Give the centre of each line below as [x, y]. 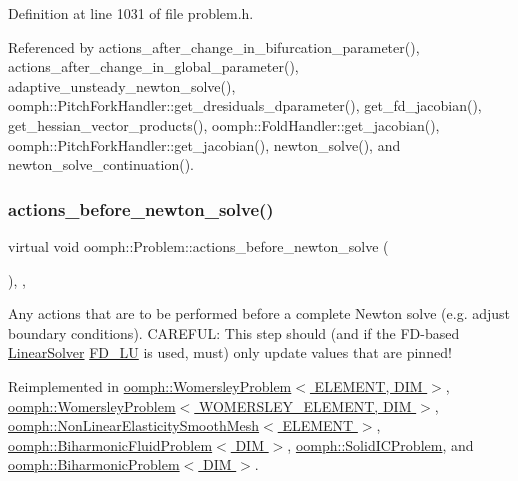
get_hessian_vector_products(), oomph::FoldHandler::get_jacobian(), [224, 124]
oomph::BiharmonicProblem [94, 464]
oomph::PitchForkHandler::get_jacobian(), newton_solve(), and [204, 144]
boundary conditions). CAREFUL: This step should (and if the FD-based [234, 332]
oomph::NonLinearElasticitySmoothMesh [134, 425]
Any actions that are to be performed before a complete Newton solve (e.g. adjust [259, 313]
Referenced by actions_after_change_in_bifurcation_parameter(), [214, 46]
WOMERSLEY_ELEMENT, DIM [305, 405]
